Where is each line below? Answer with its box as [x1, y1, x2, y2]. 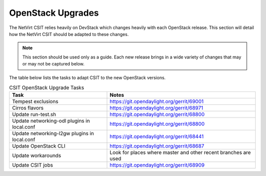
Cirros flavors [12, 105, 44, 112]
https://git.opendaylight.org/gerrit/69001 [109, 98, 204, 105]
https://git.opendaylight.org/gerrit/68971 [109, 105, 203, 112]
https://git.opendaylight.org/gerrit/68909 [109, 162, 205, 169]
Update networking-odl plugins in [12, 117, 90, 124]
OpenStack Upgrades [9, 7, 99, 18]
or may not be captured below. [22, 61, 85, 67]
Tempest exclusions [12, 98, 59, 105]
